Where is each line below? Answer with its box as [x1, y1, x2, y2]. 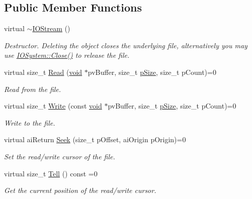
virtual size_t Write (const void [4, 101, 102, 111]
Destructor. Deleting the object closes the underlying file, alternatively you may [4, 40, 247, 50]
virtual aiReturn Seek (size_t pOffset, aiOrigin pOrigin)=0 [4, 134, 186, 145]
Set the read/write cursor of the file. [4, 151, 115, 161]
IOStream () [32, 23, 70, 34]
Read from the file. [4, 83, 61, 94]
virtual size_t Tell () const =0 [4, 168, 98, 178]
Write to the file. [4, 117, 55, 128]
